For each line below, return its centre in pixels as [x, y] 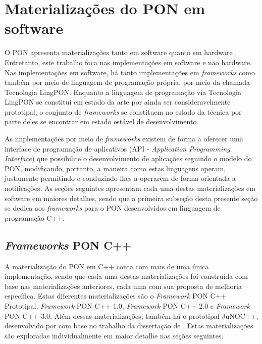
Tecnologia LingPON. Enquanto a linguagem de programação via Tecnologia [123, 92]
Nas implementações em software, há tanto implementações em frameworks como [130, 72]
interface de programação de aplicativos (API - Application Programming [117, 148]
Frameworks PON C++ [68, 245]
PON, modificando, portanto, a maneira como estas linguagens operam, [115, 168]
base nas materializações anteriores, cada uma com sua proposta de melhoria [123, 286]
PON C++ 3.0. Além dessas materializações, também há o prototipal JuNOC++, [132, 315]
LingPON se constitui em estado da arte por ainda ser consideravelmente [118, 102]
